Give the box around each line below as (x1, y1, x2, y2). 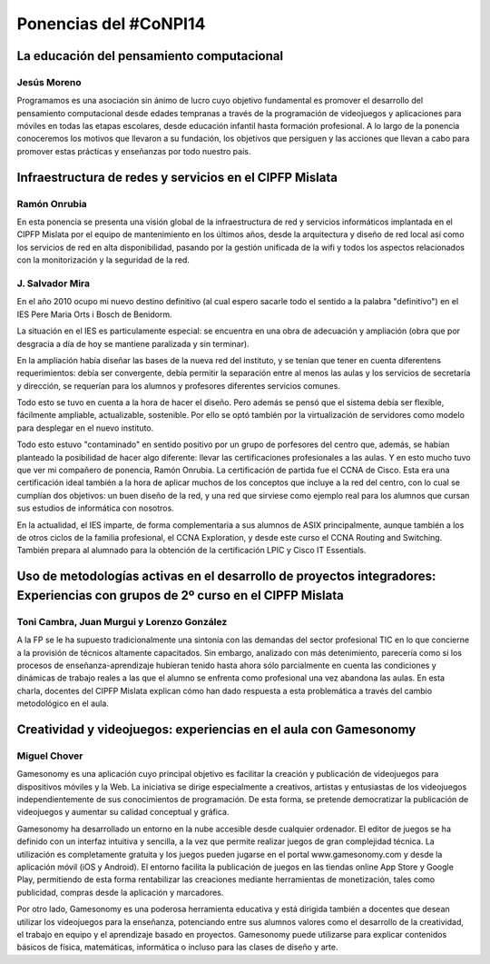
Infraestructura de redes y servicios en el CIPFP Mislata (16, 169, 338, 185)
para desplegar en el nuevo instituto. (16, 422, 154, 433)
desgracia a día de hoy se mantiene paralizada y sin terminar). (16, 338, 250, 349)
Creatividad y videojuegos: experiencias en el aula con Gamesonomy (16, 721, 416, 737)
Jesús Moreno (16, 75, 82, 88)
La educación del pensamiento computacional (16, 48, 284, 64)
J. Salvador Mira (16, 277, 91, 290)
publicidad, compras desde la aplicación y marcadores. (16, 887, 224, 898)
